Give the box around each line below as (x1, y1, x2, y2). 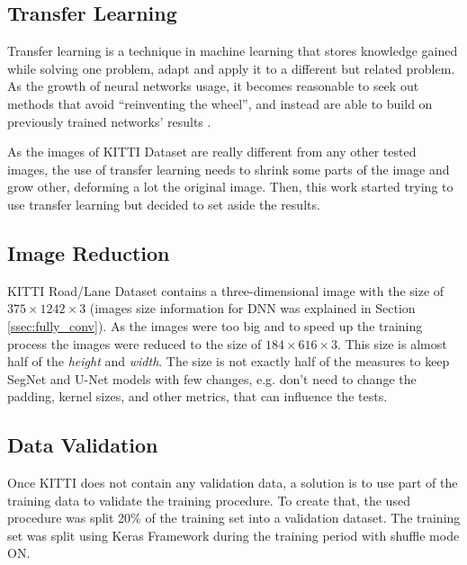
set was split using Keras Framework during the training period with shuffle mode (7, 525, 460, 544)
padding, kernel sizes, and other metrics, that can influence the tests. (7, 387, 388, 406)
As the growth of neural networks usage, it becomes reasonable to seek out (7, 76, 419, 95)
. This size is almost (337, 334, 447, 353)
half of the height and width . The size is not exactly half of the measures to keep (7, 352, 450, 371)
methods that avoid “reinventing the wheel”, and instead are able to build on (7, 94, 433, 112)
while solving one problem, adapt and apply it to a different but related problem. (7, 58, 455, 77)
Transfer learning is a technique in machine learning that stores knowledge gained (7, 41, 458, 60)
